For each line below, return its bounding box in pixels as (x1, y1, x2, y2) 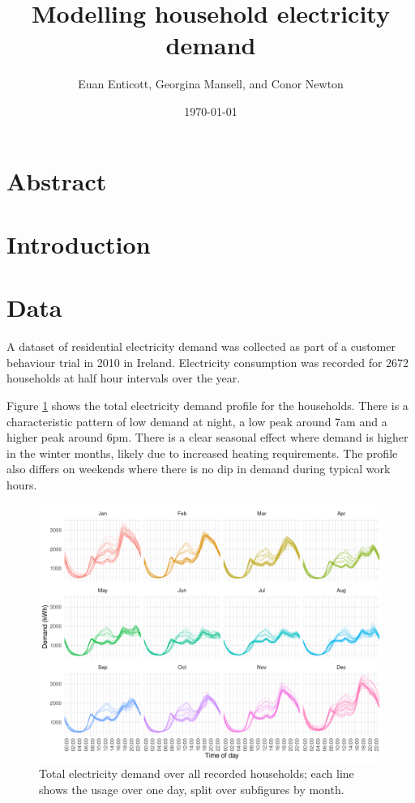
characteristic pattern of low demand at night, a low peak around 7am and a (6, 412, 387, 429)
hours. (6, 476, 37, 493)
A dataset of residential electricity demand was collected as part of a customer (6, 338, 396, 355)
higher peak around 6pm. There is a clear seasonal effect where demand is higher (6, 429, 409, 446)
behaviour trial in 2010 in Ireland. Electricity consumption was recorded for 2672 (6, 353, 409, 370)
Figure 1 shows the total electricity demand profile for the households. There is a (6, 396, 409, 413)
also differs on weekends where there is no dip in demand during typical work (6, 460, 391, 477)
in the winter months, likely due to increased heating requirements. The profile (6, 444, 398, 461)
